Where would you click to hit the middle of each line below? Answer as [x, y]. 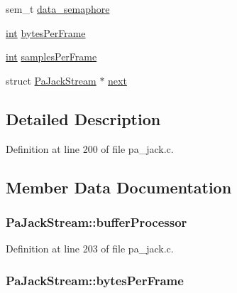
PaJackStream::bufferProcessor [97, 222]
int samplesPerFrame [51, 57]
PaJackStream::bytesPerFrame [95, 280]
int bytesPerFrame [46, 32]
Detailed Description [83, 118]
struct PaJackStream [51, 80]
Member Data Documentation [119, 187]
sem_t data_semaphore [58, 9]
